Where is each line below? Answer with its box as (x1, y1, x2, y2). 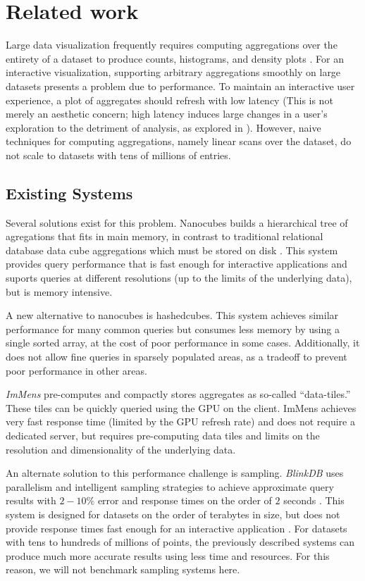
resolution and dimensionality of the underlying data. (6, 442, 236, 456)
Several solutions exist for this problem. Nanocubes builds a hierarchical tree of (6, 215, 348, 230)
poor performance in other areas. (6, 363, 147, 377)
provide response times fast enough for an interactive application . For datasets (6, 520, 347, 535)
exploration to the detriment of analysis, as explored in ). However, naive (6, 120, 321, 135)
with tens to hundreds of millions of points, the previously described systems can (6, 535, 355, 549)
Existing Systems (6, 182, 133, 204)
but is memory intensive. (6, 284, 113, 299)
